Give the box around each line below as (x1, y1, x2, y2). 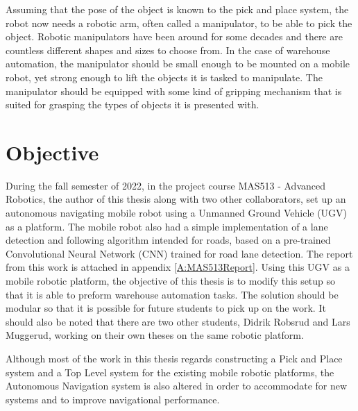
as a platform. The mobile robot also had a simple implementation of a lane (6, 219, 328, 233)
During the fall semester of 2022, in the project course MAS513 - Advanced (6, 178, 326, 192)
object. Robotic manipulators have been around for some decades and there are (6, 29, 343, 44)
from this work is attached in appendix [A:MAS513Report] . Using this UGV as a (6, 260, 350, 274)
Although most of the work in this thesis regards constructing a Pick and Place (6, 351, 343, 365)
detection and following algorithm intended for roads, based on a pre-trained (6, 233, 331, 247)
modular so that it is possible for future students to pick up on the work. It (6, 301, 326, 315)
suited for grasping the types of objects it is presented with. (6, 97, 259, 112)
